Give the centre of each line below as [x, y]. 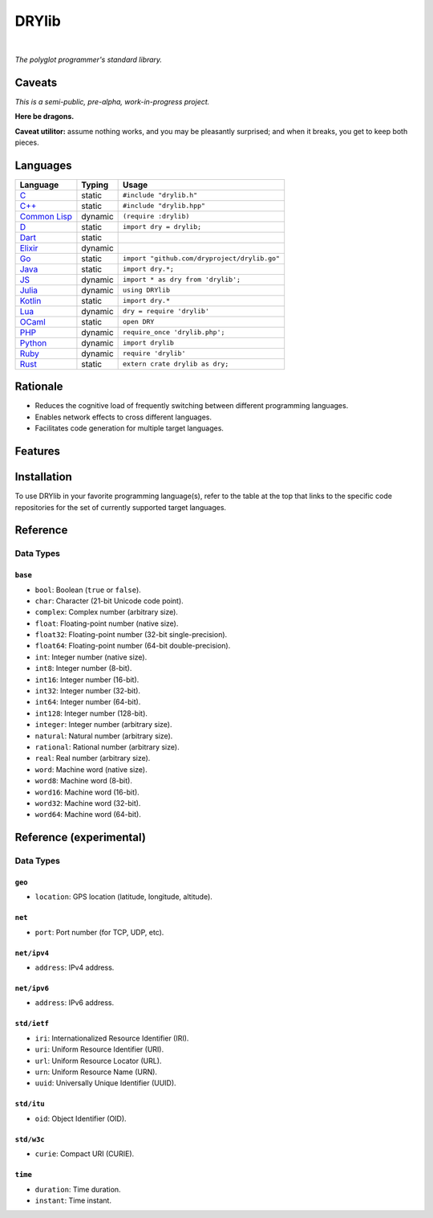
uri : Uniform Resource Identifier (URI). [99, 1049]
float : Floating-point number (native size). [107, 623]
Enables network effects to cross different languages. [123, 417]
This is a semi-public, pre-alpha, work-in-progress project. [112, 101]
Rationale [39, 387]
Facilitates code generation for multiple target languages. [129, 428]
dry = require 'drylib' [166, 311]
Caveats [36, 82]
